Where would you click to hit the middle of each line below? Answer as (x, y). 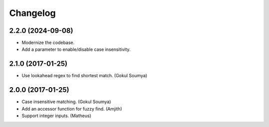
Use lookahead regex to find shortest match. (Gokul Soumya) (84, 76)
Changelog (32, 13)
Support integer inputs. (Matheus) (57, 116)
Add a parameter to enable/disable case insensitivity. (76, 49)
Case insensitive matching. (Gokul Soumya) (67, 102)
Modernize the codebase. (48, 43)
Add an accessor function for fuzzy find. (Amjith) (72, 109)
